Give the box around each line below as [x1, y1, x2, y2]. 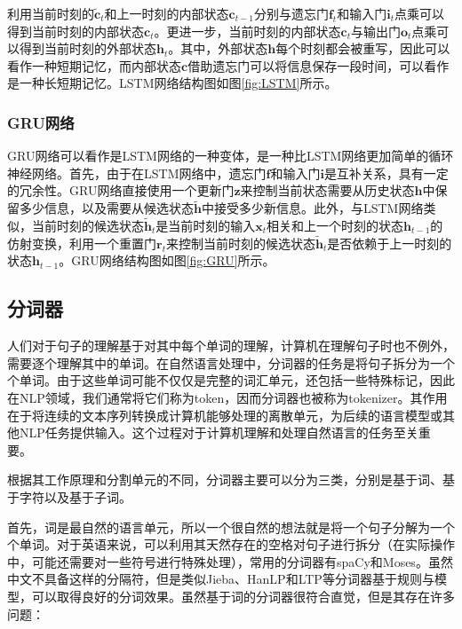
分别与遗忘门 [253, 4, 329, 22]
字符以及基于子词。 [19, 487, 131, 506]
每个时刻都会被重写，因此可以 [275, 39, 450, 58]
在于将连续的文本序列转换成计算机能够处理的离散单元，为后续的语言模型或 [7, 405, 442, 424]
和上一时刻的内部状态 [104, 4, 229, 22]
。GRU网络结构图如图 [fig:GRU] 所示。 [59, 251, 275, 270]
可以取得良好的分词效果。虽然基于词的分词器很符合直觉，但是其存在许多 [31, 586, 455, 605]
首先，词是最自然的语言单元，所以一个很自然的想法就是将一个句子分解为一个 [7, 517, 455, 536]
